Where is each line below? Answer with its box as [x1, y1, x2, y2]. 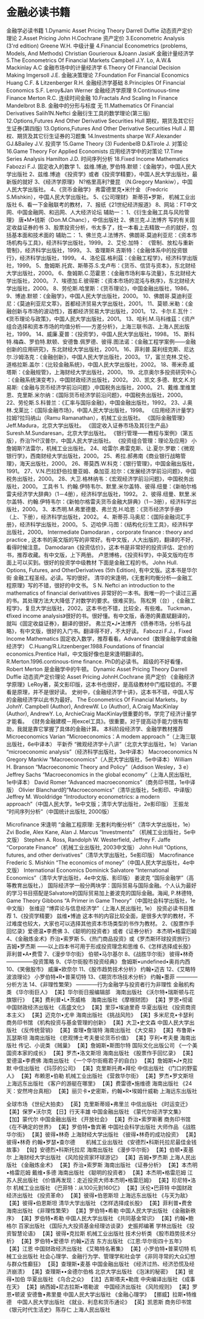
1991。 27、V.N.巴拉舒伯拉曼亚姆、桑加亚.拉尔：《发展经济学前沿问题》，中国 [6, 467, 197, 475]
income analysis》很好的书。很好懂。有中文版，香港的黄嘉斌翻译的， [22, 612, 193, 619]
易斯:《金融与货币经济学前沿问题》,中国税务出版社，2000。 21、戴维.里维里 [6, 383, 196, 391]
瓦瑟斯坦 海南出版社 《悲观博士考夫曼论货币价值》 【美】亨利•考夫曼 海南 [6, 1034, 191, 1041]
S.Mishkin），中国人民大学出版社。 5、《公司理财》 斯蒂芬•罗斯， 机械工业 [6, 193, 191, 200]
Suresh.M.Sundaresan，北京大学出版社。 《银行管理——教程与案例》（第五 [6, 429, 194, 436]
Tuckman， [166, 604, 196, 612]
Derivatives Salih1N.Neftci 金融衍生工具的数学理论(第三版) [6, 109, 151, 116]
